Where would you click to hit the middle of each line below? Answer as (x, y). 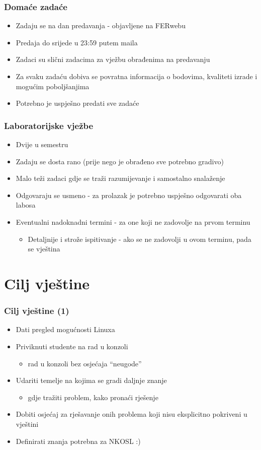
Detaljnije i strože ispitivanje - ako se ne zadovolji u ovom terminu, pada (140, 239)
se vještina (44, 249)
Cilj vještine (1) (37, 311)
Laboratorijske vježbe (49, 125)
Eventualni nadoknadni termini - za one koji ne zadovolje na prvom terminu (133, 221)
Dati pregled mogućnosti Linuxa (65, 329)
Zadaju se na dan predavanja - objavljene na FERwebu (101, 25)
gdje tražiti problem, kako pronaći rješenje (93, 397)
